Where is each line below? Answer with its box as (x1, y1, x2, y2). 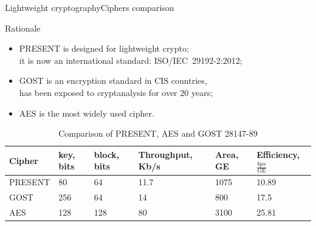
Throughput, (138, 148, 193, 160)
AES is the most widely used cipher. (19, 106, 154, 119)
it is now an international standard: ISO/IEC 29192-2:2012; (19, 53, 242, 66)
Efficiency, (256, 148, 300, 160)
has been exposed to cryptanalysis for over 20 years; (19, 86, 213, 98)
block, (94, 148, 120, 160)
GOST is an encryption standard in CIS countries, (19, 74, 207, 87)
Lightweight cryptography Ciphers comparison (5, 1, 174, 13)
